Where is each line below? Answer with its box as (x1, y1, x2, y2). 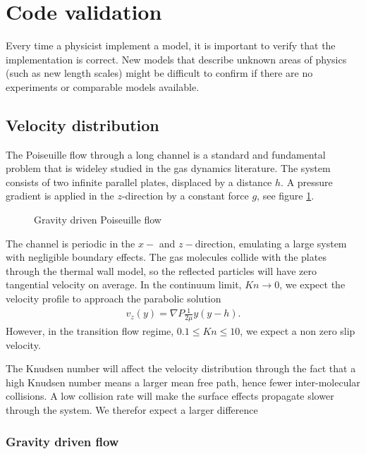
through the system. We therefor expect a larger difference (6, 402, 258, 417)
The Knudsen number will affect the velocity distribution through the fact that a (6, 361, 356, 376)
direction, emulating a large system (195, 235, 347, 250)
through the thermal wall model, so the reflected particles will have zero (6, 263, 317, 278)
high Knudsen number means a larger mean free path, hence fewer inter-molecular (6, 374, 360, 389)
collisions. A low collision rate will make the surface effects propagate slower (6, 388, 334, 403)
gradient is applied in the (6, 188, 114, 203)
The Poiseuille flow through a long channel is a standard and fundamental (6, 147, 326, 161)
